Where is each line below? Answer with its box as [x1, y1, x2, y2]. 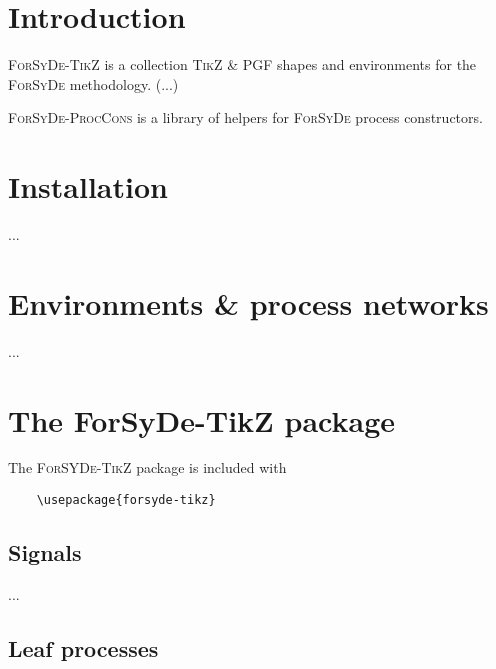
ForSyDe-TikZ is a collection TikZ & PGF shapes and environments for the [8, 54, 477, 75]
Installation [8, 166, 168, 207]
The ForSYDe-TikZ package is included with [8, 457, 287, 478]
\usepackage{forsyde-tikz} [36, 493, 216, 508]
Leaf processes [8, 632, 159, 663]
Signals [8, 537, 82, 568]
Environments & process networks [8, 282, 489, 323]
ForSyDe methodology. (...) [8, 73, 179, 94]
